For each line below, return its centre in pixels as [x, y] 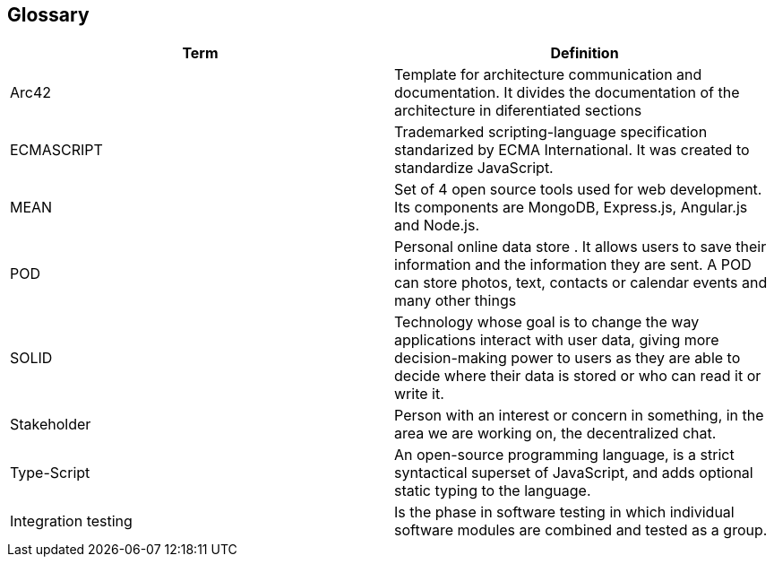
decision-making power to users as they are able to [568, 358]
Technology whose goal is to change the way [547, 322]
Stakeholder [51, 425]
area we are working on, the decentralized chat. [555, 434]
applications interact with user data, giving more [557, 340]
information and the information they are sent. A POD [573, 265]
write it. [419, 394]
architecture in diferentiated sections [518, 111]
